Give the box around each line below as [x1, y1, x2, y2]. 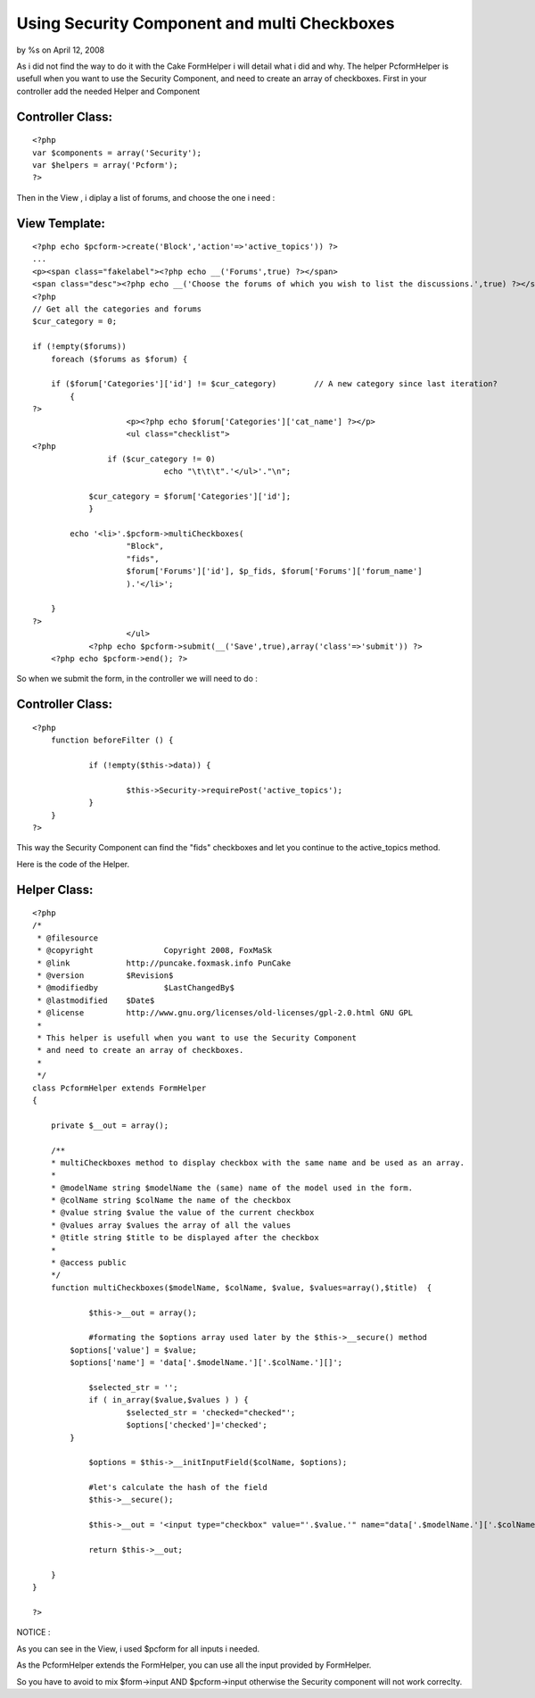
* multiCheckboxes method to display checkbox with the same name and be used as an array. [50, 1157, 465, 1168]
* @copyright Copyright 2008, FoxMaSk [37, 946, 272, 956]
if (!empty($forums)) [32, 342, 127, 352]
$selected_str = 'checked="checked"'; [126, 1407, 296, 1418]
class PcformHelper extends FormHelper [32, 1082, 207, 1093]
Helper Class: [16, 882, 94, 897]
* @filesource [37, 932, 99, 943]
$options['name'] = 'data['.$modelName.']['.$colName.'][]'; [70, 1357, 343, 1368]
